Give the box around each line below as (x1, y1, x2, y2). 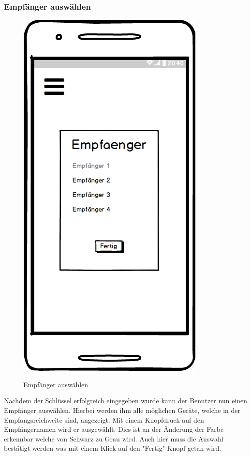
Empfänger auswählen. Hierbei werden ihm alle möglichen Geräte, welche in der (4, 405, 240, 415)
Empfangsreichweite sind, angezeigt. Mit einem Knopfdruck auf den (4, 414, 204, 425)
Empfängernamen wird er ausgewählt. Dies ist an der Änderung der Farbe (4, 424, 224, 434)
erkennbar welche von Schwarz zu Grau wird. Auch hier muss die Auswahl (4, 433, 223, 443)
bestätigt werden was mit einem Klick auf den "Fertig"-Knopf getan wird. (4, 443, 221, 453)
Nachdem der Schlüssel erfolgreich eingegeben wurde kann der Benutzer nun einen (4, 395, 248, 406)
